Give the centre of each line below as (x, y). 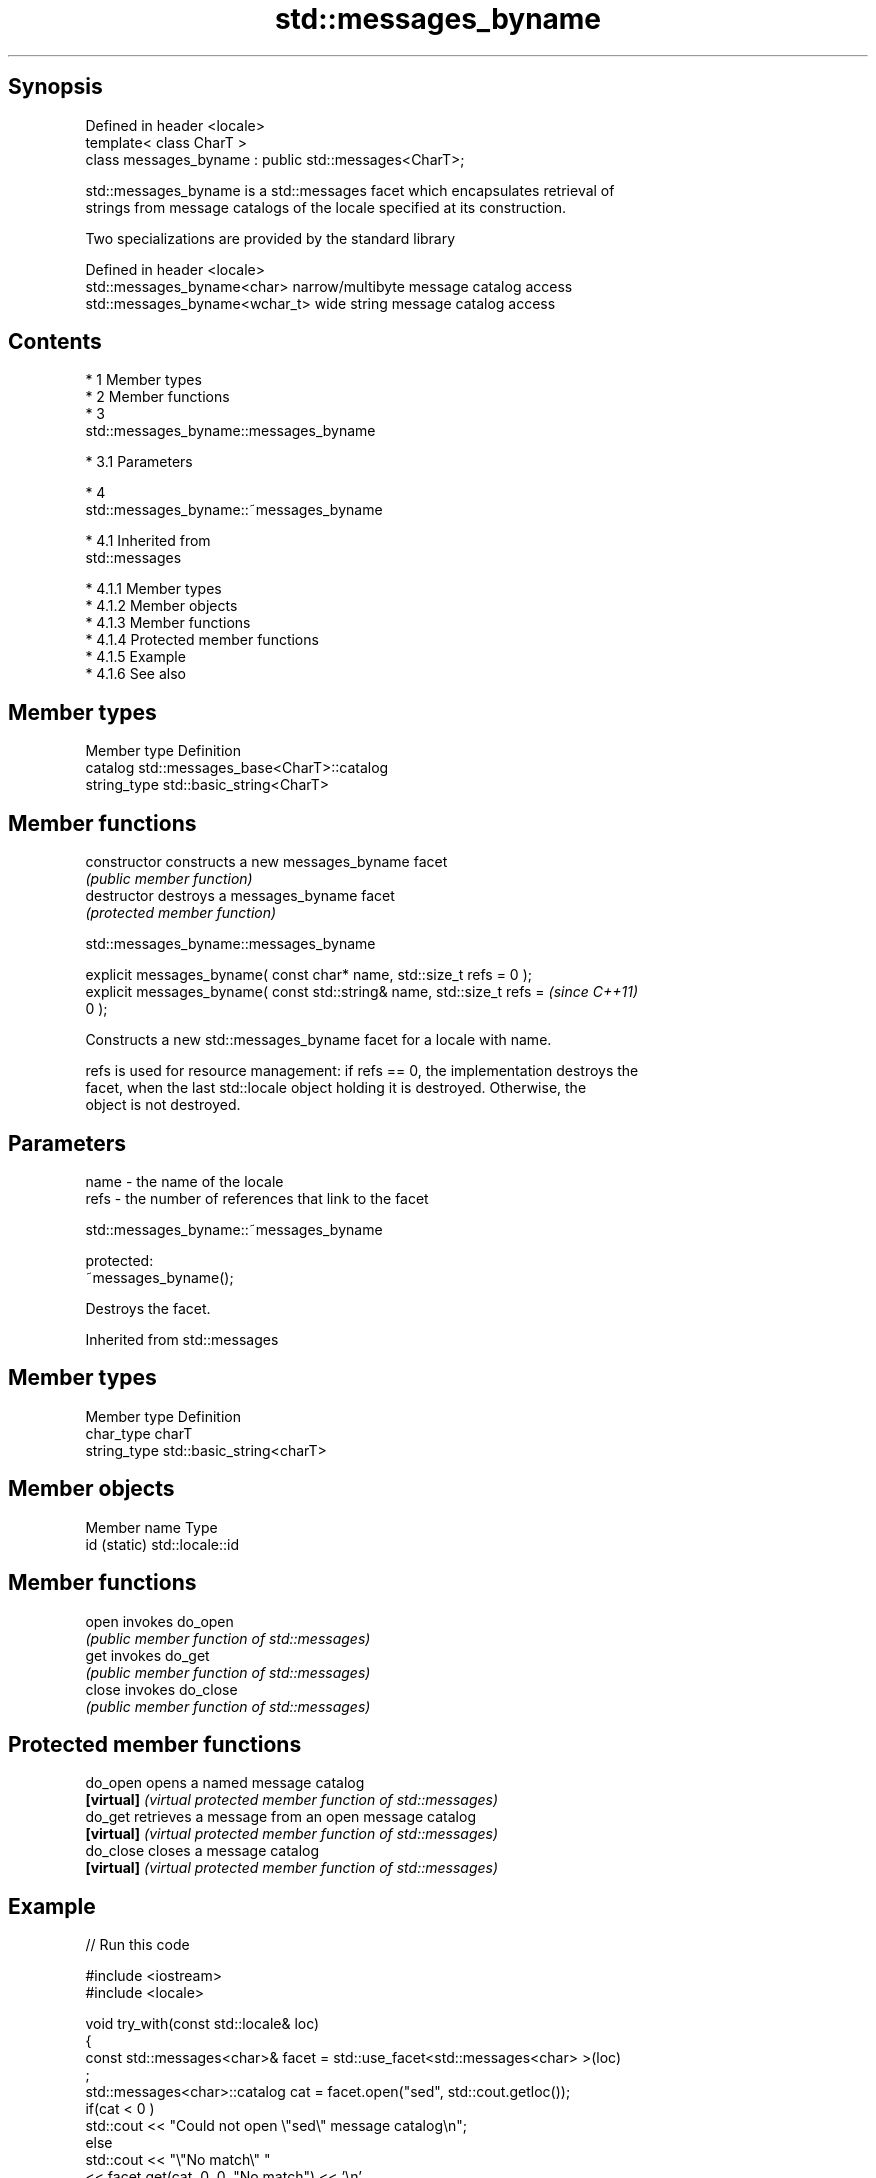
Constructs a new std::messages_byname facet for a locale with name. (318, 1040)
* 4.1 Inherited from (148, 541)
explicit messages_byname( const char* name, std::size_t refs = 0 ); (308, 975)
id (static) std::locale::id (162, 1544)
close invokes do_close (161, 1689)
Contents (55, 342)
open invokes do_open (159, 1621)
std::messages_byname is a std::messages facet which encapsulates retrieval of (350, 190)
